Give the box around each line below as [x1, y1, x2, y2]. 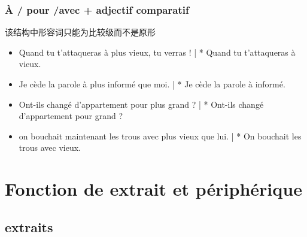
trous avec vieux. [19, 141, 81, 154]
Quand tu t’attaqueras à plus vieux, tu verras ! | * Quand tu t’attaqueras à [19, 45, 296, 58]
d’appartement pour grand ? [19, 110, 123, 122]
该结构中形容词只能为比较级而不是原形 [5, 26, 156, 38]
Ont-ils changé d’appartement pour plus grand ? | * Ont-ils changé [19, 98, 264, 110]
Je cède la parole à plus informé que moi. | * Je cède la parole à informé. [19, 78, 285, 90]
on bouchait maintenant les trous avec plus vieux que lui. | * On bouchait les [19, 129, 302, 142]
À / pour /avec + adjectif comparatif [5, 2, 189, 17]
